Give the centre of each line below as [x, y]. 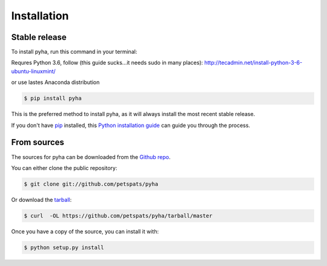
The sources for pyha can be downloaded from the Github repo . [91, 157]
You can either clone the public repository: [64, 168]
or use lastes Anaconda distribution [55, 82]
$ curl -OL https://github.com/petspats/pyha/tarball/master [118, 216]
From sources [38, 142]
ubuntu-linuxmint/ [33, 71]
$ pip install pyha [53, 99]
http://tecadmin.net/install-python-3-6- [253, 63]
